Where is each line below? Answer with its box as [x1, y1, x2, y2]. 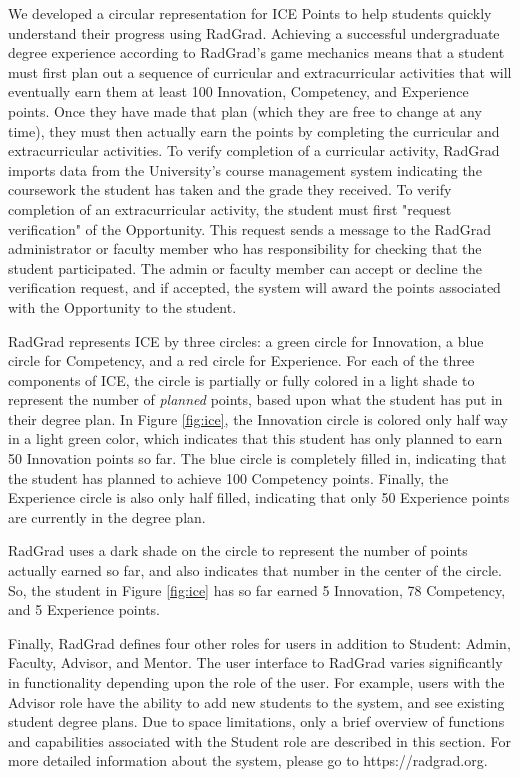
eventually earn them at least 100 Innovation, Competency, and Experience [8, 81, 469, 102]
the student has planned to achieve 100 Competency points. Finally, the [8, 467, 449, 488]
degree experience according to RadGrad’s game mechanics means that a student [8, 42, 505, 63]
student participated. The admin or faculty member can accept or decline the [8, 257, 482, 278]
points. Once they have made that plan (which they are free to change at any [8, 100, 482, 121]
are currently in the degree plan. [8, 506, 206, 527]
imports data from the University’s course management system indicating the [8, 159, 482, 180]
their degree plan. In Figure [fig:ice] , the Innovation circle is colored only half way [8, 408, 508, 429]
